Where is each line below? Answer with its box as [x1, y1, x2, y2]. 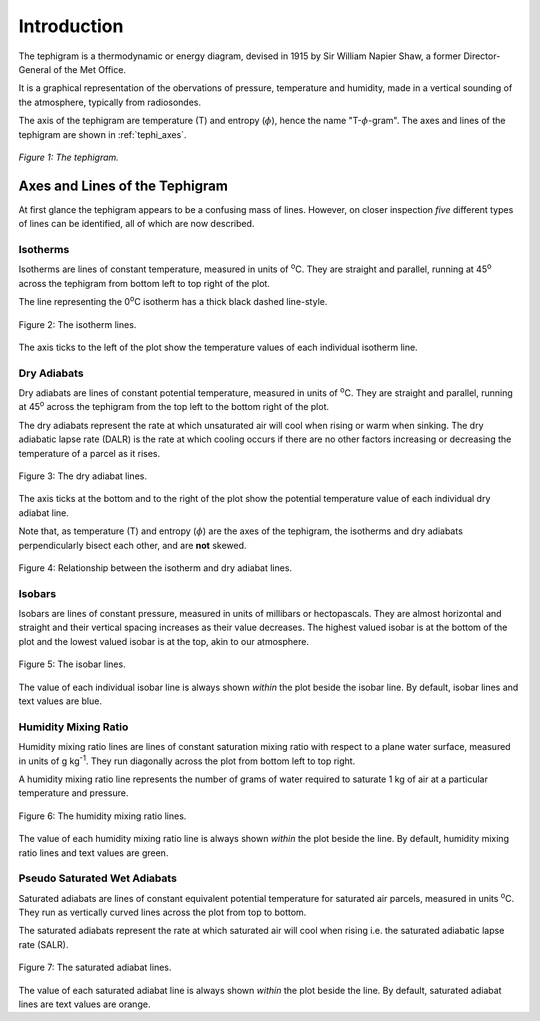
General [18, 63, 52, 75]
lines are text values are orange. [18, 998, 151, 1010]
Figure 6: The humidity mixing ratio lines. [18, 810, 187, 822]
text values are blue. [18, 695, 102, 707]
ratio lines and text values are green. [18, 846, 169, 859]
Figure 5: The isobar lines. [18, 658, 126, 670]
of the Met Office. [53, 63, 127, 75]
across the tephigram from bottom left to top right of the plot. [18, 277, 270, 289]
